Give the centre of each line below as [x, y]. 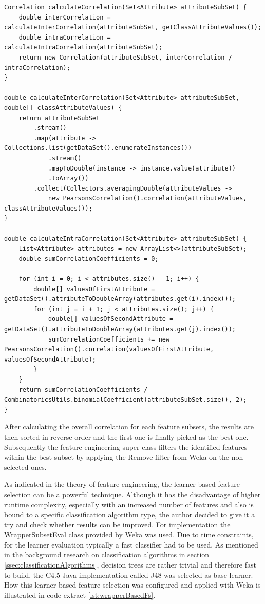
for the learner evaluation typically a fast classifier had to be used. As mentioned [131, 544]
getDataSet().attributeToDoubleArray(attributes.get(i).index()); [120, 299]
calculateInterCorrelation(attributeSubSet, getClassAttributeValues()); [133, 27]
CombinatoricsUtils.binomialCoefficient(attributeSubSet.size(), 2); [126, 400]
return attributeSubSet [59, 118]
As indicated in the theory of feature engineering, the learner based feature [122, 484]
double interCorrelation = [65, 17]
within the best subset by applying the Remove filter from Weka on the [117, 457]
